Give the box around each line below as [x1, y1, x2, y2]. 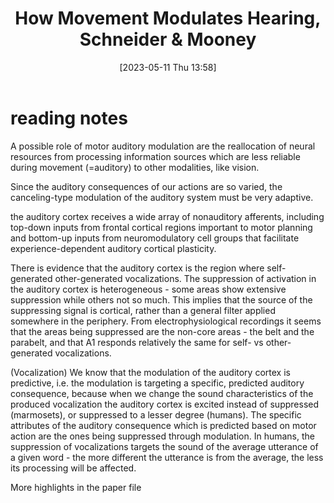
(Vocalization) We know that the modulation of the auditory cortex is [10, 366, 291, 378]
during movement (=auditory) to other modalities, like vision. [10, 161, 260, 173]
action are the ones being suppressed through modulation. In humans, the [10, 430, 315, 442]
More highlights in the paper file [10, 481, 142, 493]
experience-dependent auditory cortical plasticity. [10, 242, 217, 254]
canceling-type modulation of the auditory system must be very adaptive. [10, 191, 314, 203]
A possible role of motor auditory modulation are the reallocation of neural [10, 140, 316, 152]
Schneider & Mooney [79, 28, 257, 51]
